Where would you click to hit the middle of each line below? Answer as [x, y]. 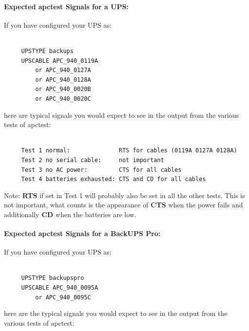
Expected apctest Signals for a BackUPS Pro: [82, 233]
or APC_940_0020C [63, 99]
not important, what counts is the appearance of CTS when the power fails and [124, 205]
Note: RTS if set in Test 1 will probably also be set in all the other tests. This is [124, 195]
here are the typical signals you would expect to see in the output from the [116, 313]
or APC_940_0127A [63, 70]
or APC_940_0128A [63, 80]
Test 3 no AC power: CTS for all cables [101, 170]
